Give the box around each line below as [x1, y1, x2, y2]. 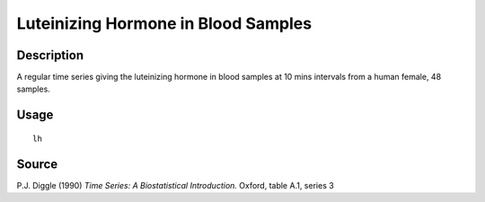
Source [16, 156, 58, 171]
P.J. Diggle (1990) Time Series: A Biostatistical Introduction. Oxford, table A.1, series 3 [16, 180, 334, 190]
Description [16, 48, 84, 63]
